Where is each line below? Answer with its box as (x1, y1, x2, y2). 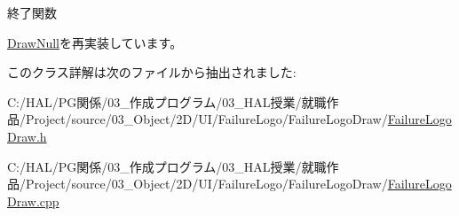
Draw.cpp (7, 191, 59, 210)
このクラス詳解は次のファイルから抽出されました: (7, 63, 297, 81)
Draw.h (7, 127, 47, 145)
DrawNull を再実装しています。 (7, 33, 183, 51)
